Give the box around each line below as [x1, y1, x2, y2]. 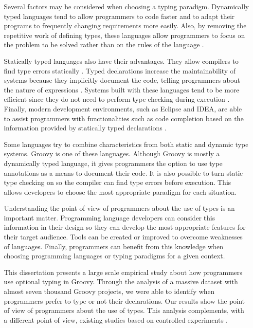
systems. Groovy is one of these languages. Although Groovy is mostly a [4, 148, 220, 159]
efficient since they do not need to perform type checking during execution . [4, 94, 230, 104]
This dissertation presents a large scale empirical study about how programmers [4, 267, 243, 277]
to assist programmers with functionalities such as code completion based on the [4, 113, 244, 123]
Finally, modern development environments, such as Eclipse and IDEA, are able [4, 103, 242, 113]
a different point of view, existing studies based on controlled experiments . [4, 314, 228, 325]
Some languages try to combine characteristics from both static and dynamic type [4, 139, 249, 149]
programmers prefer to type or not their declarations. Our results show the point [4, 295, 245, 306]
